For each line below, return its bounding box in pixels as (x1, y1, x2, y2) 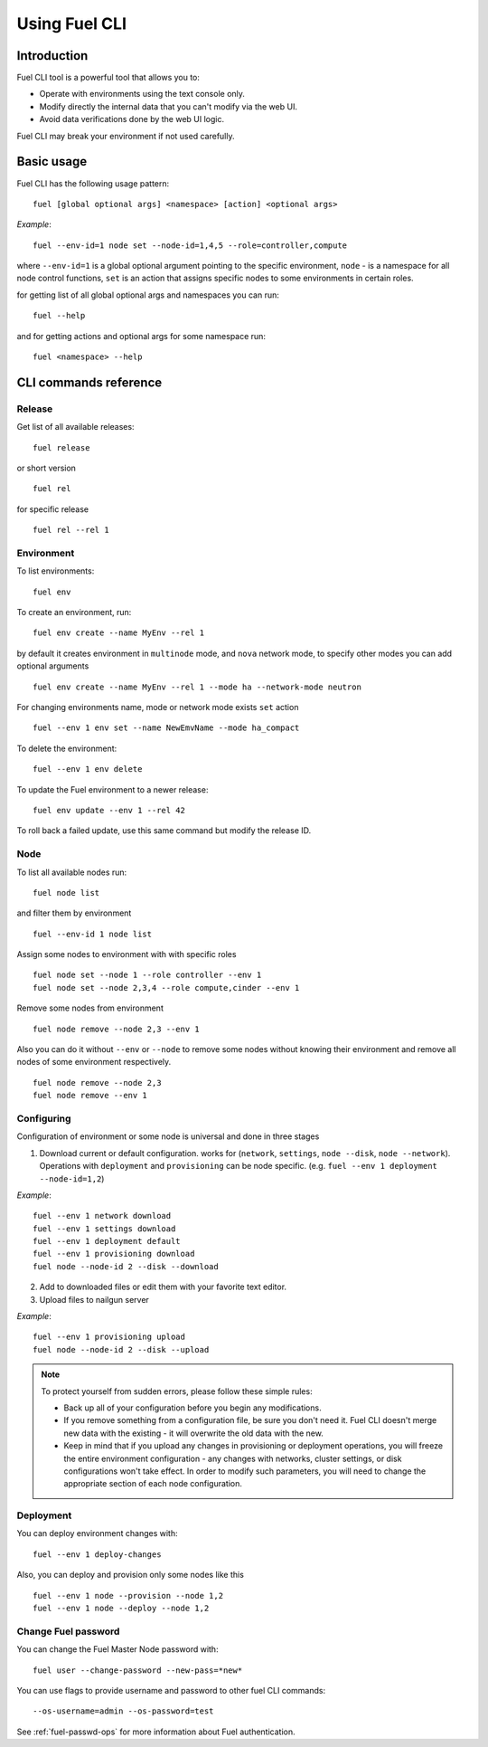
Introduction (16, 48, 89, 63)
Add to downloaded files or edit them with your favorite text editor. (39, 1281, 287, 1293)
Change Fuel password (16, 1625, 120, 1638)
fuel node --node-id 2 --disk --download (33, 1261, 219, 1271)
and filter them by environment (16, 907, 132, 918)
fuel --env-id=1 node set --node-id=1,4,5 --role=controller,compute (33, 240, 348, 251)
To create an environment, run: (16, 607, 132, 618)
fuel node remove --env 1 (33, 1090, 148, 1101)
